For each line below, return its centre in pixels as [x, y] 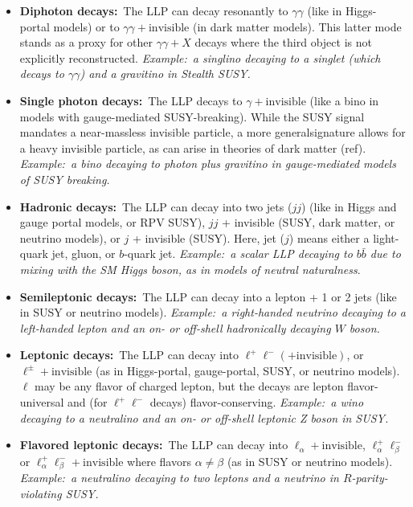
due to [385, 253]
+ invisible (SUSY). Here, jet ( [209, 237]
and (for [88, 402]
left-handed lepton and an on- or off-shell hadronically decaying [175, 327]
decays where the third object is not [283, 42]
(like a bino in [344, 100]
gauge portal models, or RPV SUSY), [112, 222]
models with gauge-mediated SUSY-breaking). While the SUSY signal [192, 116]
